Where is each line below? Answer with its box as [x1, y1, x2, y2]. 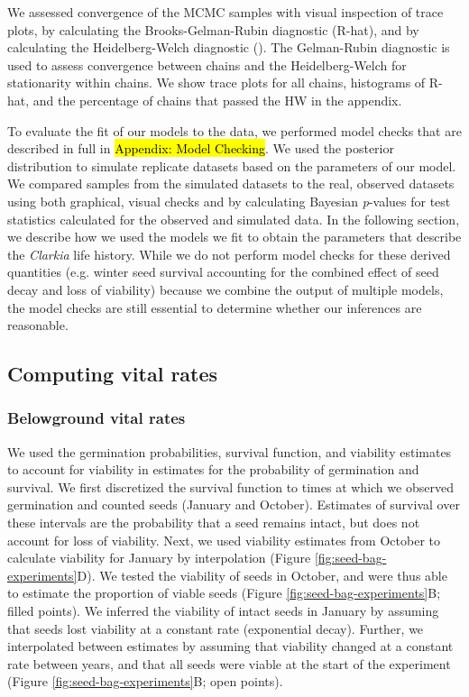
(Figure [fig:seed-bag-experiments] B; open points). [7, 672, 283, 691]
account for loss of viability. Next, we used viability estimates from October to [7, 530, 440, 549]
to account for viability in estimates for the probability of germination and [7, 460, 419, 479]
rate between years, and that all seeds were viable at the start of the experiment [7, 654, 451, 673]
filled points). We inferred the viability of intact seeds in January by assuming [7, 601, 439, 620]
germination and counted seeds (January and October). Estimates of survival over [7, 495, 460, 514]
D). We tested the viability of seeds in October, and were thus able [77, 565, 447, 584]
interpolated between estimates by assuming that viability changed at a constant [7, 637, 454, 656]
